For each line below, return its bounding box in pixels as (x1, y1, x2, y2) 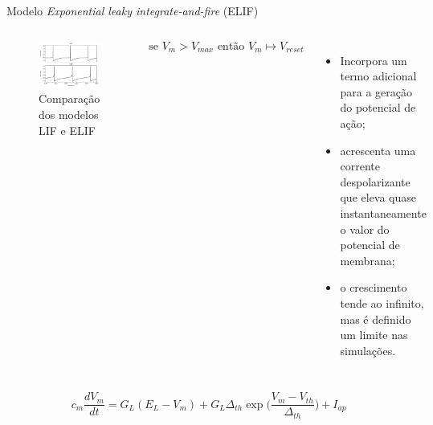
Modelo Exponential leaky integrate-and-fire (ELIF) (6, 2, 259, 18)
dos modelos (39, 105, 99, 122)
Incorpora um (340, 51, 407, 68)
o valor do (340, 220, 390, 237)
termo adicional (340, 67, 417, 84)
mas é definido (340, 310, 411, 327)
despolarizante (340, 173, 411, 190)
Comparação (39, 90, 100, 107)
